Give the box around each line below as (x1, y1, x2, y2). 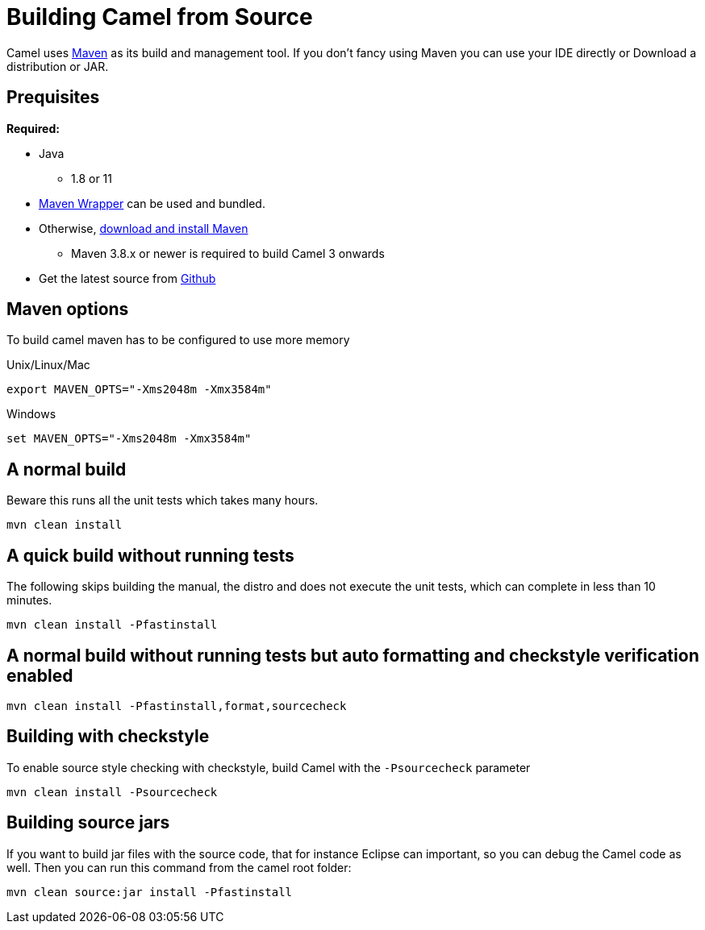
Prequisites (6, 87, 100, 108)
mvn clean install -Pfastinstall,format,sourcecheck (6, 699, 347, 712)
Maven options (6, 299, 129, 320)
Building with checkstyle (6, 726, 210, 747)
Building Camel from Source (6, 3, 313, 31)
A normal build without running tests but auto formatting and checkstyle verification (6, 645, 699, 666)
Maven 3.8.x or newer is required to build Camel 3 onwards (71, 246, 385, 260)
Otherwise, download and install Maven (39, 221, 248, 235)
